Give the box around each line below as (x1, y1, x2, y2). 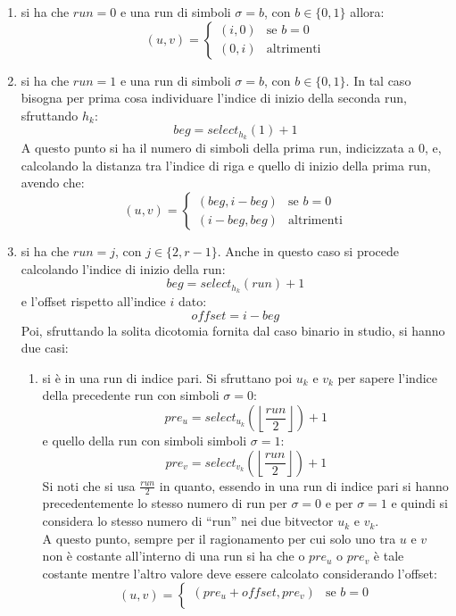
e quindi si (391, 494, 448, 512)
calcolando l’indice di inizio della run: (21, 259, 226, 278)
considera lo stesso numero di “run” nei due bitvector (42, 512, 334, 530)
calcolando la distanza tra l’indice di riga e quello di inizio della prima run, (21, 155, 431, 174)
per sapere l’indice (337, 368, 437, 387)
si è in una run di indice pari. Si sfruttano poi (42, 368, 293, 387)
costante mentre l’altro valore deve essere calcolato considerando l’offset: (42, 563, 437, 582)
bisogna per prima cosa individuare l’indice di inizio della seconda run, (21, 88, 407, 107)
